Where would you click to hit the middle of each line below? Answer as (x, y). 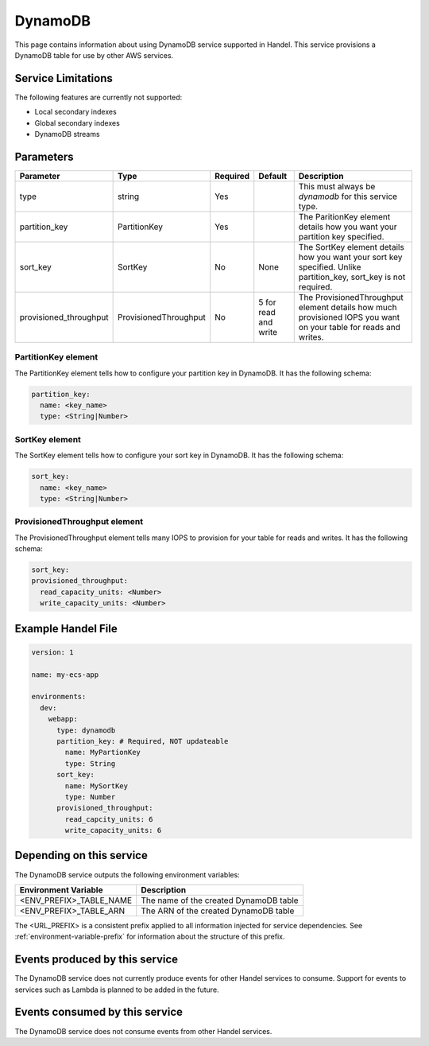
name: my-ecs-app (65, 675)
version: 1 (52, 652)
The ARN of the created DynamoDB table (217, 911)
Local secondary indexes (75, 112)
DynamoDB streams (67, 134)
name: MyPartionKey (102, 752)
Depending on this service (81, 855)
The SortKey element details (351, 247)
